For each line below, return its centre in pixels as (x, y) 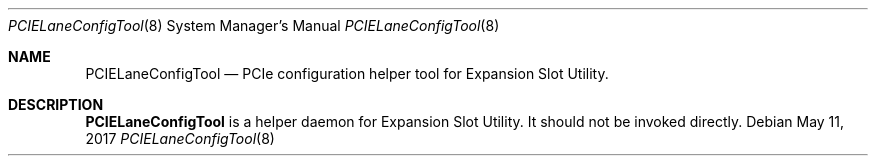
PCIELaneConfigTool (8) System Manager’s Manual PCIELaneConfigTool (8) (254, 25)
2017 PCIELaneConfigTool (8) (180, 138)
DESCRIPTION (56, 104)
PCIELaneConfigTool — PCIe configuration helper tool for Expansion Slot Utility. (347, 73)
